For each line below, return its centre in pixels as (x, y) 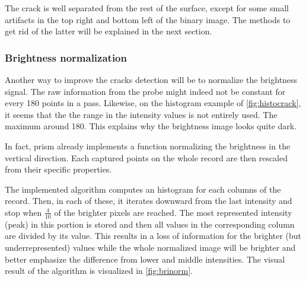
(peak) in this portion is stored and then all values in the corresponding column (150, 224)
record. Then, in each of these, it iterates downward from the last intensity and (149, 201)
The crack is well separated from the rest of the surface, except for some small (147, 8)
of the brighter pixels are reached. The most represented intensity (173, 212)
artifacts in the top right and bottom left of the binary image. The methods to (148, 19)
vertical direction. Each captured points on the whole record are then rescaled (146, 157)
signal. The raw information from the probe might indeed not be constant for (145, 91)
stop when (23, 212)
